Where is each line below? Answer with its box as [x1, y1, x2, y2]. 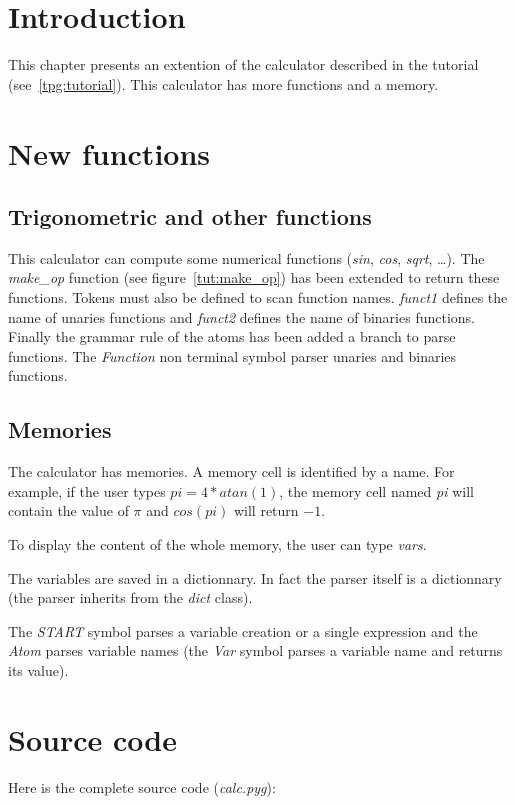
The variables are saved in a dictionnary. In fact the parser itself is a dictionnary [8, 567, 502, 588]
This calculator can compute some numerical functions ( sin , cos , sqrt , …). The [8, 247, 485, 268]
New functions [8, 132, 211, 173]
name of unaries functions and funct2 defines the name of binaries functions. [8, 306, 475, 327]
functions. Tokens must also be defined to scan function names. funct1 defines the [8, 287, 508, 308]
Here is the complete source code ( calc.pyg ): [8, 776, 276, 797]
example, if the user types [8, 480, 166, 501]
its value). [8, 660, 69, 680]
